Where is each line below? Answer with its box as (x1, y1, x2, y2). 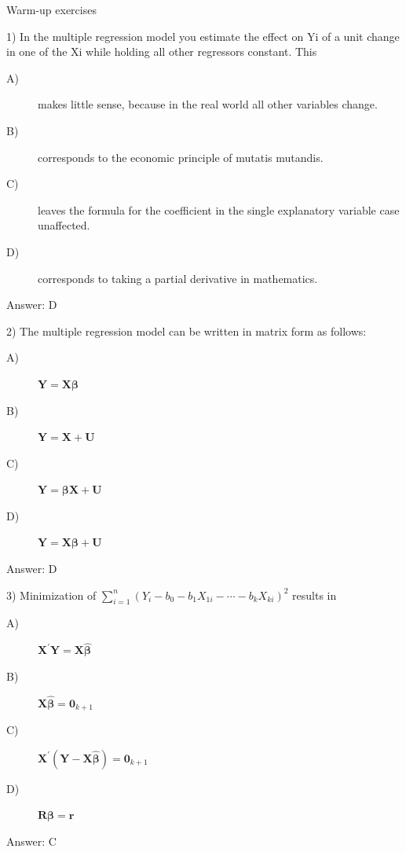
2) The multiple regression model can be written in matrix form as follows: (6, 322, 367, 339)
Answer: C (6, 832, 57, 849)
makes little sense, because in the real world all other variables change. (38, 96, 378, 112)
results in (292, 586, 337, 603)
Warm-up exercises (6, 2, 97, 17)
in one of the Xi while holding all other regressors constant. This (6, 43, 317, 60)
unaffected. (38, 217, 90, 233)
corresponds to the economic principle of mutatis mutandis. (38, 149, 324, 165)
